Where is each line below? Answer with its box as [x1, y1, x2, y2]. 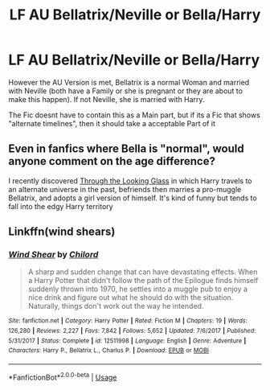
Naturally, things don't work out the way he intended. [27, 302, 204, 311]
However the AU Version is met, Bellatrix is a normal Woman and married [8, 77, 250, 87]
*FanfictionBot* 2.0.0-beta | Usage [8, 372, 117, 382]
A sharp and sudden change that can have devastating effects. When [27, 267, 258, 277]
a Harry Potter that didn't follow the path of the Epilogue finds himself [27, 276, 259, 285]
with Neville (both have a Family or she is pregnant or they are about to [8, 86, 243, 96]
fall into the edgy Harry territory [8, 201, 114, 211]
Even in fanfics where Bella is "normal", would [8, 142, 244, 156]
